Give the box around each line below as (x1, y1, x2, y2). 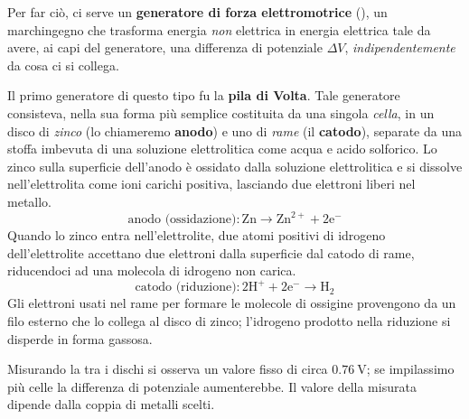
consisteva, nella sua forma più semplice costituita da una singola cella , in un (7, 103, 435, 122)
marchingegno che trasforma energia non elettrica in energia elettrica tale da (7, 20, 431, 39)
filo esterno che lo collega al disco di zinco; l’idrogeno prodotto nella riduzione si (7, 311, 451, 330)
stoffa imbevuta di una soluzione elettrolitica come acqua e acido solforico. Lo (7, 139, 437, 158)
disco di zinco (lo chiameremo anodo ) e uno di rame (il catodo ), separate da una (7, 121, 463, 140)
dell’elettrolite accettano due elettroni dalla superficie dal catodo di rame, (7, 243, 415, 262)
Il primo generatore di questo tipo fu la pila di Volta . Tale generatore (7, 86, 400, 105)
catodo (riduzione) (135, 281, 237, 294)
